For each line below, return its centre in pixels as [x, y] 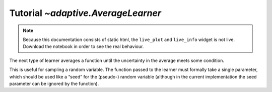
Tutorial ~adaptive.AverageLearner [85, 13]
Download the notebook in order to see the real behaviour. [83, 46]
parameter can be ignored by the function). [54, 83]
